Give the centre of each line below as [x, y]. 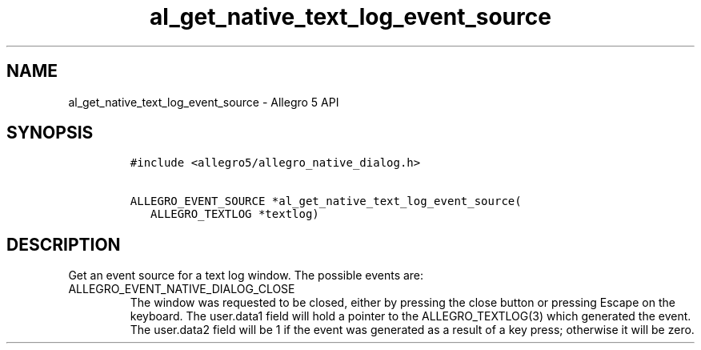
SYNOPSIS [50, 133]
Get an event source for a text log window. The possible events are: [246, 276]
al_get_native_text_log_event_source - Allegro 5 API [204, 102]
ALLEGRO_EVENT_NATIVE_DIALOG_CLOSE [182, 289]
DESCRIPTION [64, 244]
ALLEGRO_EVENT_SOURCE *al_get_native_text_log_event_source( [326, 201]
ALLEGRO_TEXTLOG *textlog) [235, 214]
